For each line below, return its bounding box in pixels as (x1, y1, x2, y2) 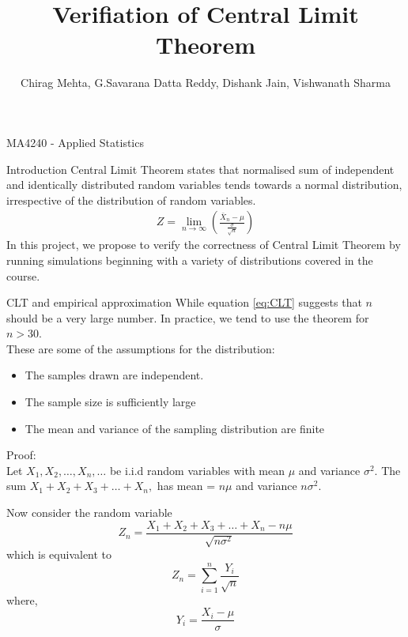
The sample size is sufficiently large (25, 394, 196, 410)
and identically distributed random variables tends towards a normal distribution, (6, 176, 402, 193)
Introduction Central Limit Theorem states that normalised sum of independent (6, 160, 395, 177)
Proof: (6, 447, 36, 463)
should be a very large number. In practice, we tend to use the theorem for (6, 309, 369, 326)
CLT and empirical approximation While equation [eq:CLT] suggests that (6, 294, 362, 311)
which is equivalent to (6, 546, 112, 563)
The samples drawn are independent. (25, 367, 204, 383)
